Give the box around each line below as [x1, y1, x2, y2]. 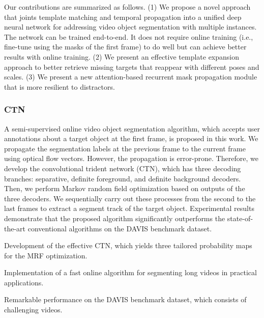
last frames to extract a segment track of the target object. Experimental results [4, 203, 254, 214]
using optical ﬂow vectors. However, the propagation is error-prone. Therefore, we [4, 153, 258, 164]
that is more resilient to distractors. [4, 81, 115, 92]
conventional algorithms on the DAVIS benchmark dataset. [27, 223, 212, 233]
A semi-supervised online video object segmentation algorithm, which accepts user [4, 123, 260, 134]
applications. [4, 277, 44, 287]
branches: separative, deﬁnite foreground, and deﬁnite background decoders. [4, 173, 241, 183]
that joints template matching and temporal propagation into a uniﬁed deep [4, 11, 242, 22]
